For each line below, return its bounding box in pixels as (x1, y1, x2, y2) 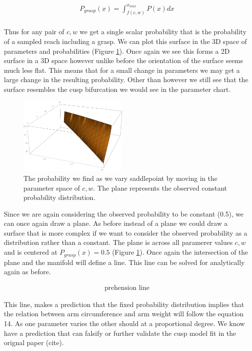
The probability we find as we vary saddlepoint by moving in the (23, 173, 217, 183)
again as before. (4, 266, 51, 277)
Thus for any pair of (4, 26, 64, 37)
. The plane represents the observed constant (93, 182, 227, 193)
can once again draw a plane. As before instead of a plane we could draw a (4, 218, 228, 228)
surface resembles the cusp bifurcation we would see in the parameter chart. (4, 84, 231, 94)
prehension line (105, 284, 149, 291)
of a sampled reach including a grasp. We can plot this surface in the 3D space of (4, 36, 247, 46)
